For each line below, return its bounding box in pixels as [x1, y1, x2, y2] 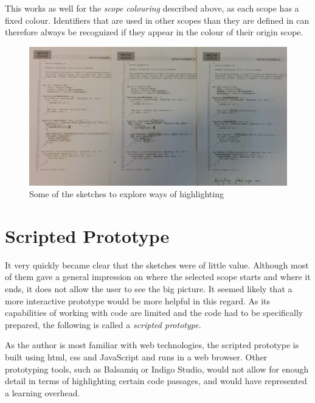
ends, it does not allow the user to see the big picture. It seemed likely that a [5, 282, 292, 295]
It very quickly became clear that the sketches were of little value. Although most [5, 258, 309, 271]
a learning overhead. [5, 386, 80, 399]
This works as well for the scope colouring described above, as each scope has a [5, 2, 299, 14]
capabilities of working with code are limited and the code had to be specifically [5, 306, 303, 319]
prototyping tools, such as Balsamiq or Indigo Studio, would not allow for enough [5, 362, 309, 375]
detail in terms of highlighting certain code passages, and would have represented [5, 374, 307, 387]
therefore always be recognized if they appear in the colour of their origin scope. [5, 26, 303, 38]
